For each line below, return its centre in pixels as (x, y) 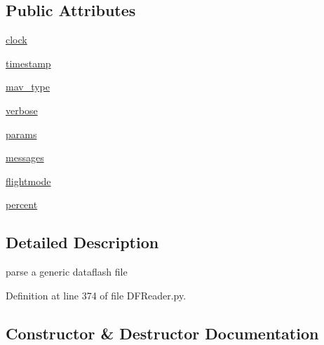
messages (25, 157)
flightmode (28, 181)
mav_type (28, 87)
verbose (22, 110)
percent (22, 204)
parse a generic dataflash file (67, 272)
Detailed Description (82, 242)
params (21, 134)
